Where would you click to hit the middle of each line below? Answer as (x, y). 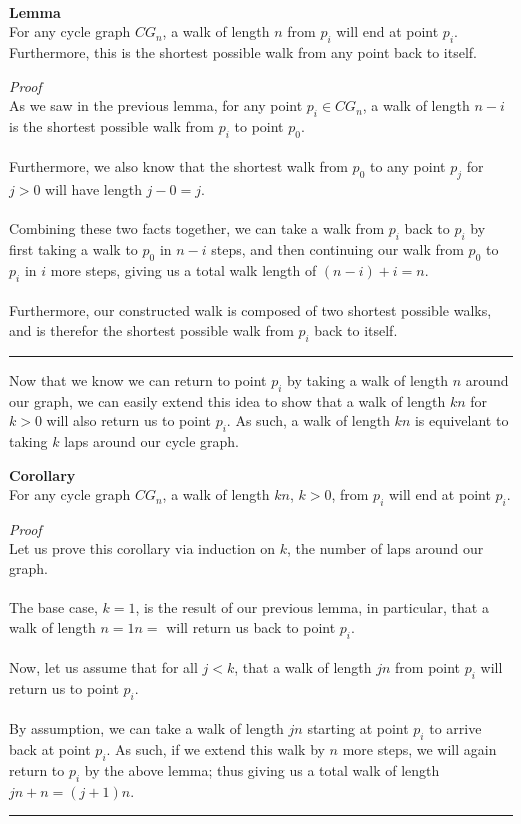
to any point (408, 166)
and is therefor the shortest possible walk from (151, 329)
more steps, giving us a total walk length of (183, 269)
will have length (93, 189)
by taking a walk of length (368, 379)
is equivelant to (461, 420)
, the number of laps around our (385, 548)
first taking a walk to (73, 249)
